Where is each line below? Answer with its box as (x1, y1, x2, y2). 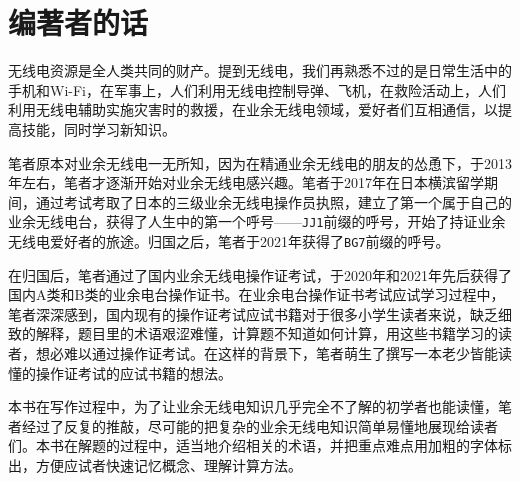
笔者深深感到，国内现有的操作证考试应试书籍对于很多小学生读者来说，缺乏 (8, 303, 498, 324)
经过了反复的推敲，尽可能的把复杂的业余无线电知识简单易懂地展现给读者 (21, 415, 498, 436)
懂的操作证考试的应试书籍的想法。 (8, 362, 232, 383)
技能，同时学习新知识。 (21, 118, 176, 139)
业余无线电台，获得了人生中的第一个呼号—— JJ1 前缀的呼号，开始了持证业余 (8, 211, 506, 232)
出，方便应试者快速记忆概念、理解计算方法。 (8, 454, 302, 475)
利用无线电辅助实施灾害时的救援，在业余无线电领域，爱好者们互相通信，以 (8, 99, 498, 120)
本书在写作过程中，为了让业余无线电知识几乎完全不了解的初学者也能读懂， (8, 396, 498, 417)
